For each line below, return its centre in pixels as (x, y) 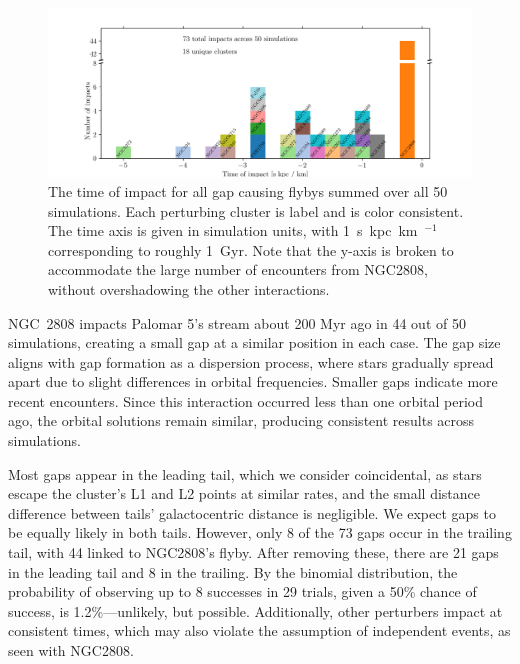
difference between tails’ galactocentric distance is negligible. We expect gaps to (252, 512)
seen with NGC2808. (71, 650)
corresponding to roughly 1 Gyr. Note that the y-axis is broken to (251, 249)
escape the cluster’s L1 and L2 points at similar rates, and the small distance (244, 493)
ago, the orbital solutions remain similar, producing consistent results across (241, 420)
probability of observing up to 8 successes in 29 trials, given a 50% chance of (242, 591)
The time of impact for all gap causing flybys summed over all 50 (248, 190)
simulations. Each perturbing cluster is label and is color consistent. (256, 210)
